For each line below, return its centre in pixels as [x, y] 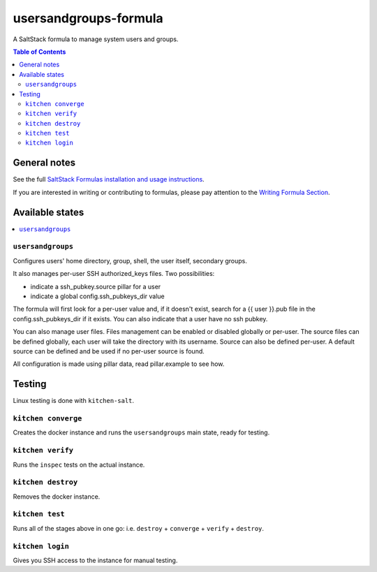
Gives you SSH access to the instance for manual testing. [95, 560]
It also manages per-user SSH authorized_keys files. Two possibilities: [114, 274]
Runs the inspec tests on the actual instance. [79, 464]
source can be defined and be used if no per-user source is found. [109, 351]
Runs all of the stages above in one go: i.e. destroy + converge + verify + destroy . [139, 528]
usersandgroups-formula [88, 18]
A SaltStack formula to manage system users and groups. [96, 39]
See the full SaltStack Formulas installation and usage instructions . [109, 179]
